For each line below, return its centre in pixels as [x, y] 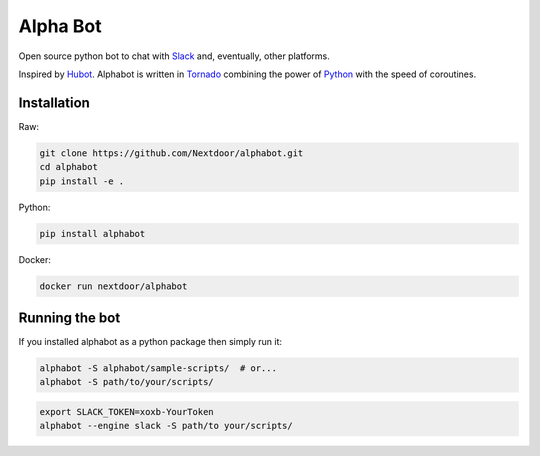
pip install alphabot [92, 233]
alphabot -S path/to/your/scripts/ [126, 382]
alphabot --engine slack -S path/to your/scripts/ [166, 426]
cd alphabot [69, 167]
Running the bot [69, 317]
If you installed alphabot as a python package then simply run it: [150, 342]
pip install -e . [82, 181]
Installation [54, 102]
